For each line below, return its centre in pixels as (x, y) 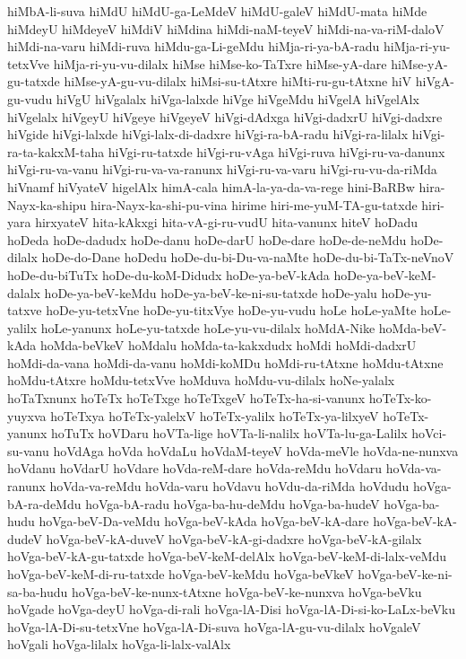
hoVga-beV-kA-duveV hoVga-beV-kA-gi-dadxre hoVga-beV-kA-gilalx (234, 538)
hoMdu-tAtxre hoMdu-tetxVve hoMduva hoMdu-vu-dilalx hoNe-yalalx (201, 380)
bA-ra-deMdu (44, 503)
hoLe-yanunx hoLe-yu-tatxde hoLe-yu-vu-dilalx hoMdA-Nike (208, 327)
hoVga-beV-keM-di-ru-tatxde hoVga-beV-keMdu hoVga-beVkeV (181, 574)
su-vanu (28, 450)
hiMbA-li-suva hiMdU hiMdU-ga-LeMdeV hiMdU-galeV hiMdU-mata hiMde (217, 11)
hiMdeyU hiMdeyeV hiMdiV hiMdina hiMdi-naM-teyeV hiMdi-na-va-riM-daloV (226, 28)
